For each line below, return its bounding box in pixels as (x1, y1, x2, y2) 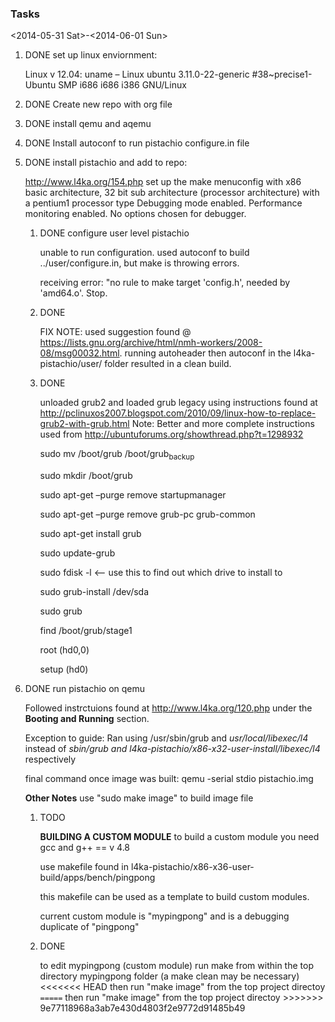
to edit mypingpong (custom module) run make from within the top (39, 960, 314, 972)
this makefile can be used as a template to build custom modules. (39, 891, 310, 903)
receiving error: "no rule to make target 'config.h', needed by (39, 277, 291, 289)
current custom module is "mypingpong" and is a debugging (39, 910, 290, 922)
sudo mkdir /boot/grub (39, 470, 133, 482)
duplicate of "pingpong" (39, 921, 140, 933)
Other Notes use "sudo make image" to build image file (24, 792, 254, 804)
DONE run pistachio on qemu (24, 683, 146, 695)
